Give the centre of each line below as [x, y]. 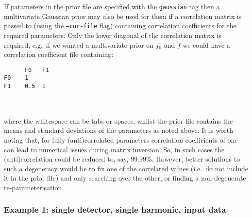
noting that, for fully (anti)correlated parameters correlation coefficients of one [121, 140]
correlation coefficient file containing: [59, 54]
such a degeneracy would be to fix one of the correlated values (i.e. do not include [126, 168]
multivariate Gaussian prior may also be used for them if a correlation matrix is [123, 16]
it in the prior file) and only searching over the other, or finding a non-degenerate [125, 178]
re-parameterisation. [34, 187]
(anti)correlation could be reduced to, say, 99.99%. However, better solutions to [122, 159]
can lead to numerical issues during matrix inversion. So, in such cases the [114, 149]
